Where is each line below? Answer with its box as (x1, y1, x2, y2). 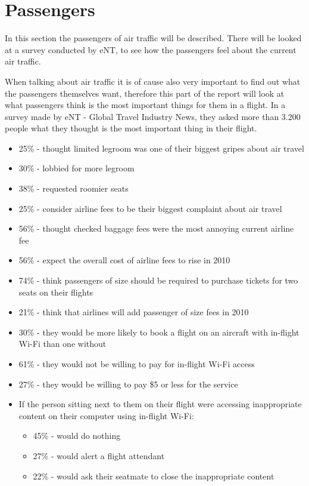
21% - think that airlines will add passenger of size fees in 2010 (18, 306, 249, 318)
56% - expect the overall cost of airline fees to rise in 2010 (18, 254, 230, 266)
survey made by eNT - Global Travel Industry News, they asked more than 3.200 (5, 110, 301, 122)
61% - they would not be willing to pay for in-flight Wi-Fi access (18, 358, 255, 370)
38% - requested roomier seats (18, 182, 129, 195)
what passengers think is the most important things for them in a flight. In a (5, 99, 286, 111)
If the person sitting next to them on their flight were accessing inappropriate (18, 398, 302, 410)
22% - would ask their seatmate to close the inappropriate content (33, 469, 274, 482)
